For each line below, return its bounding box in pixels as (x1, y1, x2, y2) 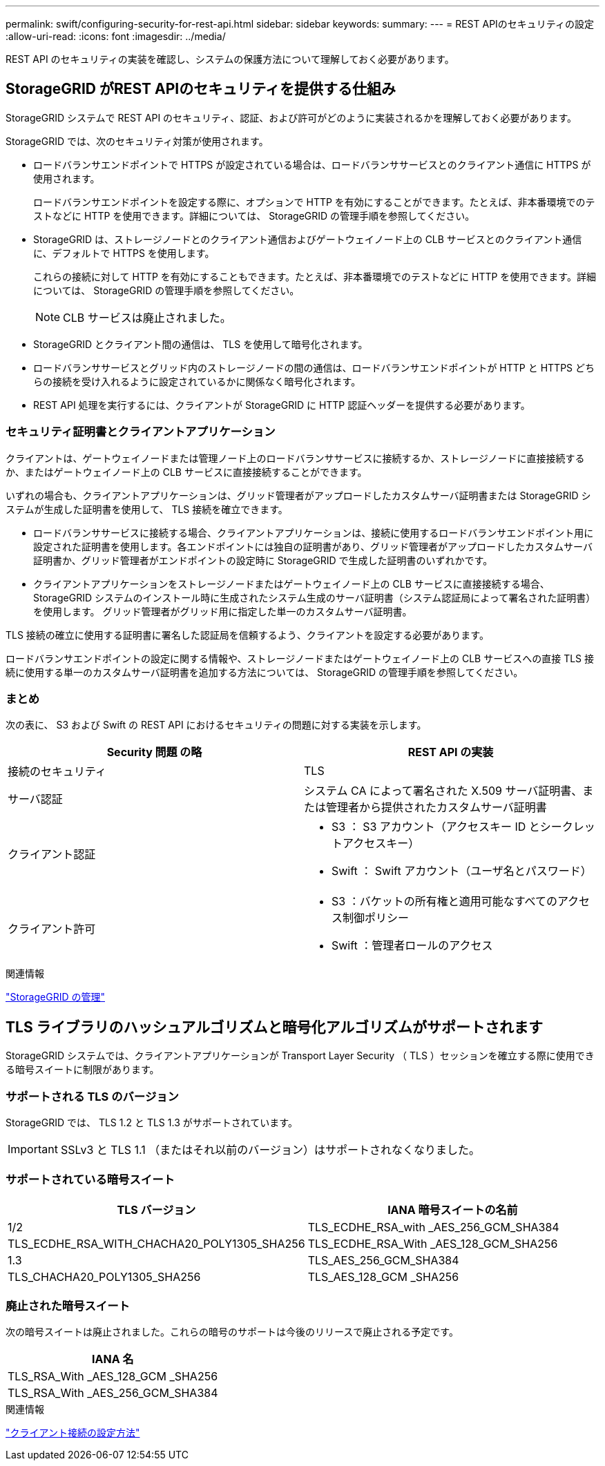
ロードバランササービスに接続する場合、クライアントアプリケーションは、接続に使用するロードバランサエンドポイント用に (33, 526, 594, 539)
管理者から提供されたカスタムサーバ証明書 (326, 800, 547, 815)
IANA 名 (92, 1352, 134, 1367)
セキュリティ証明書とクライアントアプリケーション (6, 425, 276, 439)
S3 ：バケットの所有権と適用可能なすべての (332, 894, 557, 909)
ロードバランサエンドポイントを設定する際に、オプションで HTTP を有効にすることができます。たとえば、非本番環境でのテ (33, 195, 595, 208)
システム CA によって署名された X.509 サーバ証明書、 (304, 784, 583, 798)
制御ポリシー (343, 911, 410, 925)
